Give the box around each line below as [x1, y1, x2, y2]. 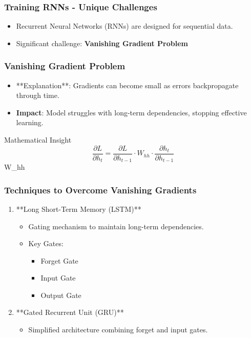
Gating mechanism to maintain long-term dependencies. [28, 221, 204, 231]
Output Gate [40, 289, 81, 300]
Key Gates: [28, 238, 64, 249]
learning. [16, 117, 44, 128]
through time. [16, 90, 59, 101]
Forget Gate [40, 255, 78, 266]
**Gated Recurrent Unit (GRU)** [16, 307, 124, 317]
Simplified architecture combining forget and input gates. [28, 324, 208, 335]
